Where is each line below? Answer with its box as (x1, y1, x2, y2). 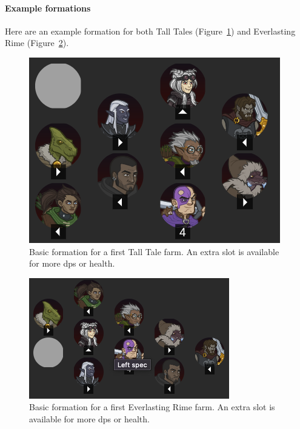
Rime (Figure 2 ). (5, 36, 69, 49)
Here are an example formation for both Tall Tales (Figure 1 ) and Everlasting (5, 24, 296, 37)
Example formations (5, 1, 91, 14)
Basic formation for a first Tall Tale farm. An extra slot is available (29, 245, 279, 258)
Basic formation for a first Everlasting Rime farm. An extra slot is (29, 401, 275, 413)
